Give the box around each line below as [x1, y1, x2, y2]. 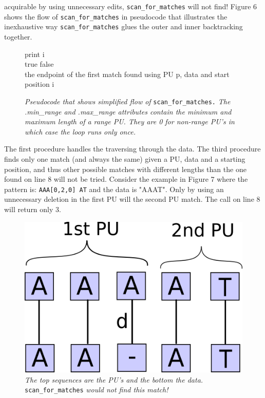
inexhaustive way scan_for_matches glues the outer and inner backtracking [4, 21, 243, 32]
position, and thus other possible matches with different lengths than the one [4, 163, 247, 174]
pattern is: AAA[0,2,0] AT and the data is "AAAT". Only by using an [4, 183, 224, 194]
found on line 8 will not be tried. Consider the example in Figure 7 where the [4, 174, 248, 184]
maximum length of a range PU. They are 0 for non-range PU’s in [25, 116, 235, 127]
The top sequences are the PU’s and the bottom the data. [25, 374, 203, 385]
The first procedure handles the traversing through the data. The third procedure [4, 143, 261, 154]
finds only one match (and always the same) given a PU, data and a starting [4, 153, 245, 164]
